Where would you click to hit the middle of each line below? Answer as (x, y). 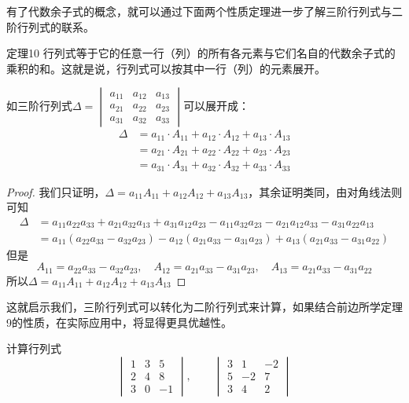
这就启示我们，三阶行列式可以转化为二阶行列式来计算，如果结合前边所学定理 (204, 307)
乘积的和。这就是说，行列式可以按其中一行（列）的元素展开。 (166, 68)
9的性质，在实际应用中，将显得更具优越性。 (119, 322)
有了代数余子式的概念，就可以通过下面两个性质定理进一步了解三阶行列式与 (199, 11)
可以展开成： (217, 106)
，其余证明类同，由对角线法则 (325, 191)
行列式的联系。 (55, 26)
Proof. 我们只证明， (56, 191)
